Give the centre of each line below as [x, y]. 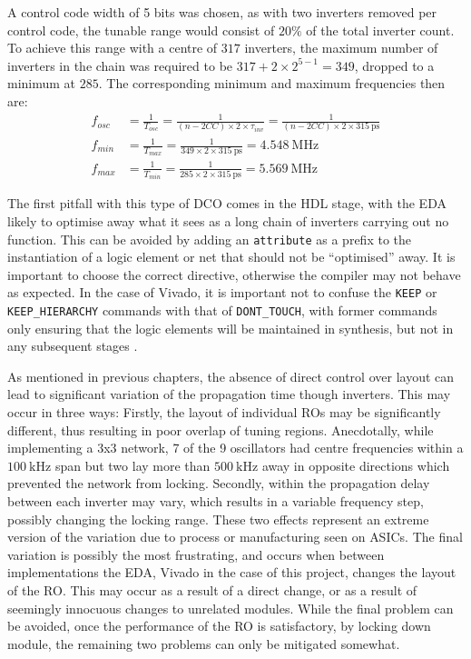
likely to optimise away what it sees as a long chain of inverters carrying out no [228, 220]
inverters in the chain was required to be [120, 65]
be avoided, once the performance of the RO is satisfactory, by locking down [219, 626]
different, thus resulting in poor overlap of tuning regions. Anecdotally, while [221, 429]
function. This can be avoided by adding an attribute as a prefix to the [209, 239]
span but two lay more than [132, 465]
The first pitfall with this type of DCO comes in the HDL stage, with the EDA [227, 203]
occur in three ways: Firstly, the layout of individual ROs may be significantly [224, 412]
